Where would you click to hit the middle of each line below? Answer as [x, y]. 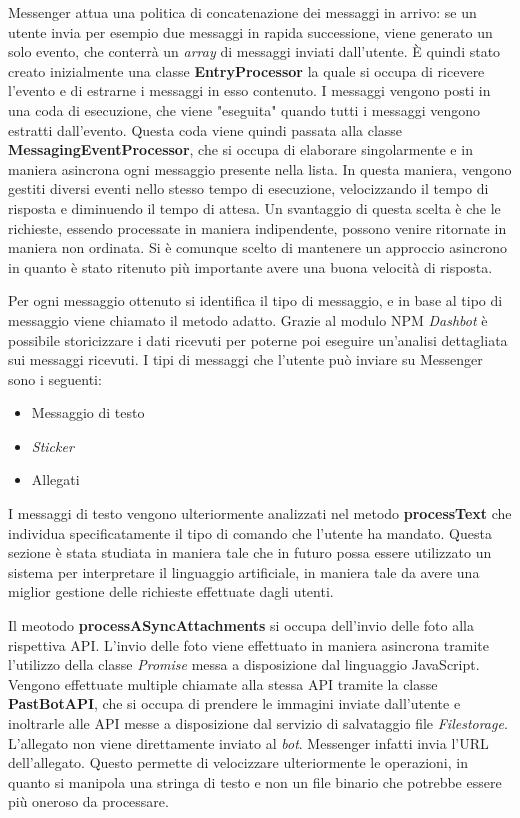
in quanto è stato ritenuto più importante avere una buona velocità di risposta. [250, 266]
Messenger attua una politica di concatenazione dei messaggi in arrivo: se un [242, 12]
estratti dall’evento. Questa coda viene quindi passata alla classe [205, 129]
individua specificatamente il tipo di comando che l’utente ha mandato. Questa [250, 532]
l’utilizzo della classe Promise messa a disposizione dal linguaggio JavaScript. [244, 664]
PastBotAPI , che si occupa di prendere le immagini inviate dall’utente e [234, 703]
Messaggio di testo [88, 412]
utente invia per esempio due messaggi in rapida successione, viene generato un [250, 31]
